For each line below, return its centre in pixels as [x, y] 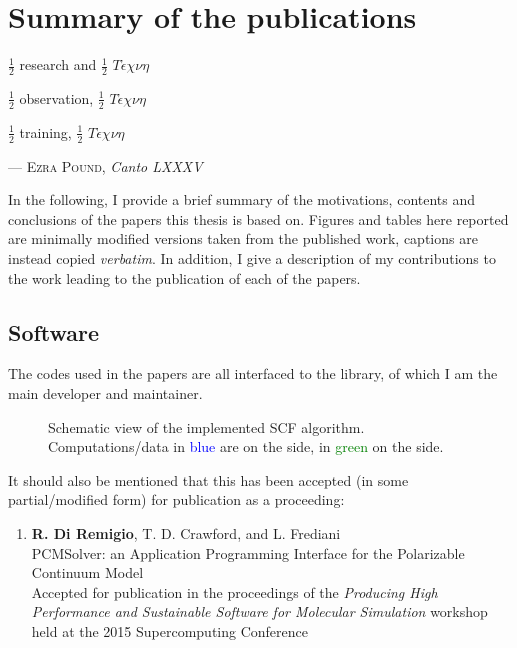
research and [58, 64]
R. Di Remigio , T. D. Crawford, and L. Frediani [186, 532]
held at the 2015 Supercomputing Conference [170, 630]
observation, [56, 97]
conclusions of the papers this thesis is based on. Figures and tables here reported [258, 218]
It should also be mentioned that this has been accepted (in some [208, 479]
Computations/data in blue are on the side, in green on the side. [246, 446]
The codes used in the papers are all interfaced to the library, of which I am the [253, 373]
